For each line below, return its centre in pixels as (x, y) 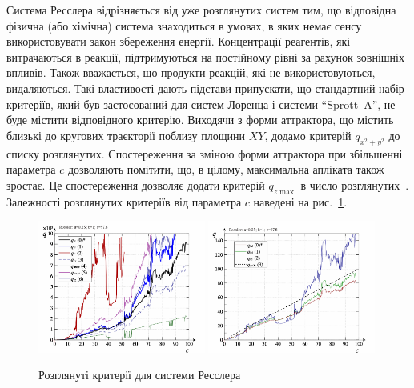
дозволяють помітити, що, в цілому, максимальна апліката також (226, 169)
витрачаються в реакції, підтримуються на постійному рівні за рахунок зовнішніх (205, 56)
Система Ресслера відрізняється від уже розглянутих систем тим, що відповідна (201, 10)
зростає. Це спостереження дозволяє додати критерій (136, 184)
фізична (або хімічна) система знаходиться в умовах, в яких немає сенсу (184, 25)
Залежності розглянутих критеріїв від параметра (124, 201)
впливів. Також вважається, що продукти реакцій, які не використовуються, (191, 72)
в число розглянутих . (355, 184)
